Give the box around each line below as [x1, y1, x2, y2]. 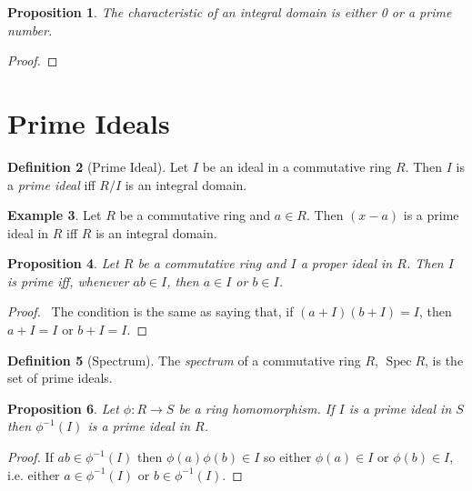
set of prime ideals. [7, 368, 113, 387]
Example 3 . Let [7, 205, 102, 225]
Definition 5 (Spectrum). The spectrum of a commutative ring [7, 350, 361, 369]
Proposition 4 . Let [7, 254, 119, 273]
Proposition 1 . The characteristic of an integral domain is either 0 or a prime [7, 3, 452, 21]
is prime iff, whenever [7, 271, 129, 290]
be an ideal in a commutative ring [202, 156, 392, 175]
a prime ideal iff [7, 175, 95, 194]
